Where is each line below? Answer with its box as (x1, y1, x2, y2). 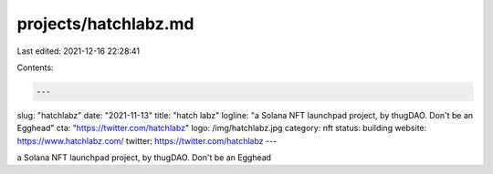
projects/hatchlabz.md (16, 14, 194, 34)
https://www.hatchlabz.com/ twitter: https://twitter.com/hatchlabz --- (16, 135, 278, 146)
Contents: (16, 62, 54, 73)
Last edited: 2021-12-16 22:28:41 (16, 46, 141, 56)
